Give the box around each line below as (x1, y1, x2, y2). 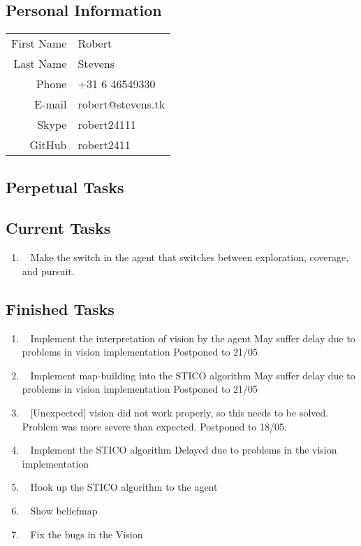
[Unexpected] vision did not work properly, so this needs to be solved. (30, 405, 329, 419)
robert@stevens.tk (78, 96, 165, 113)
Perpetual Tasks (6, 176, 124, 197)
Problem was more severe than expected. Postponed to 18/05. (22, 419, 287, 433)
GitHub (29, 136, 67, 153)
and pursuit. (22, 263, 75, 278)
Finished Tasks (6, 297, 115, 319)
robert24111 (78, 116, 136, 133)
